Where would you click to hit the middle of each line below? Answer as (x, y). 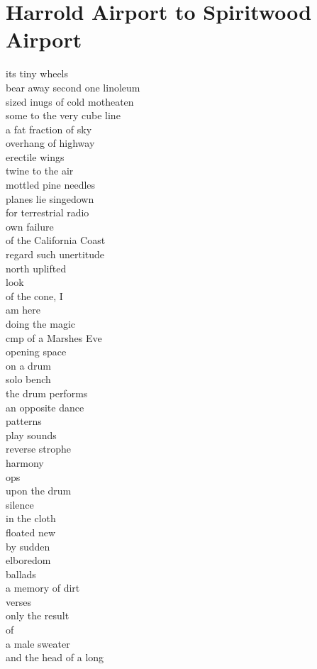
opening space (36, 352)
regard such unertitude (55, 254)
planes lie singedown (50, 198)
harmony (25, 462)
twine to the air (40, 171)
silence (20, 504)
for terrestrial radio (48, 212)
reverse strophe (39, 449)
